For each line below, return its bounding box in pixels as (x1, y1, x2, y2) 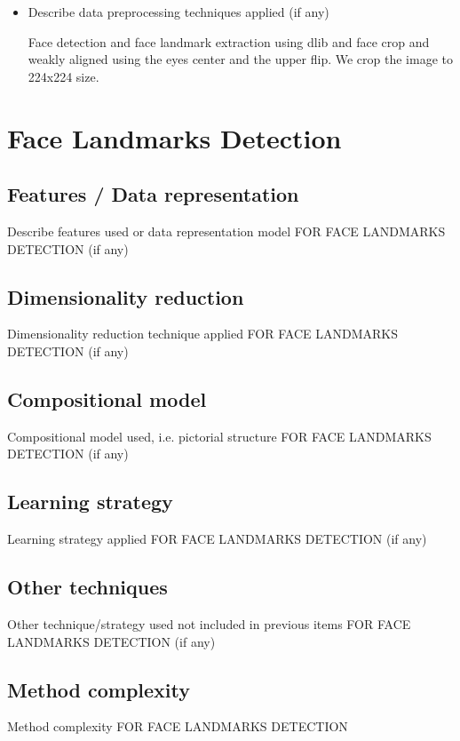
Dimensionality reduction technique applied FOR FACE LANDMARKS (7, 324, 398, 343)
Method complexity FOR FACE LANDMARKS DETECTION (7, 717, 348, 736)
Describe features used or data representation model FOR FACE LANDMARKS (7, 221, 446, 240)
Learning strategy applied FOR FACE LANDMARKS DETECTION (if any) (7, 530, 427, 548)
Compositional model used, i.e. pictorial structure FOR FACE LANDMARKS (7, 426, 432, 445)
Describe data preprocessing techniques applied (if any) (28, 3, 329, 20)
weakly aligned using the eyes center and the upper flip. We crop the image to (28, 50, 453, 68)
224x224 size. (28, 67, 99, 85)
